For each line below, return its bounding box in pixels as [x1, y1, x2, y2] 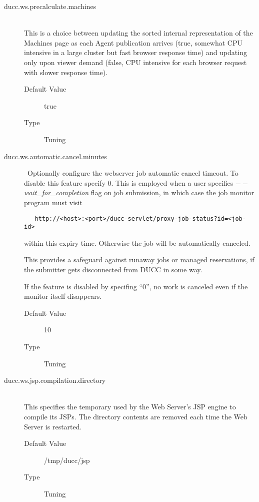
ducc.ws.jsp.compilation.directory [4, 375, 106, 385]
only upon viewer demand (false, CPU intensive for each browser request [24, 57, 247, 67]
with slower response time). [24, 67, 108, 77]
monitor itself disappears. [24, 291, 102, 301]
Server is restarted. [24, 421, 82, 431]
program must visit [24, 197, 82, 207]
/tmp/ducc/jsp [44, 454, 90, 465]
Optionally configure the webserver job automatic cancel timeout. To [27, 168, 238, 178]
